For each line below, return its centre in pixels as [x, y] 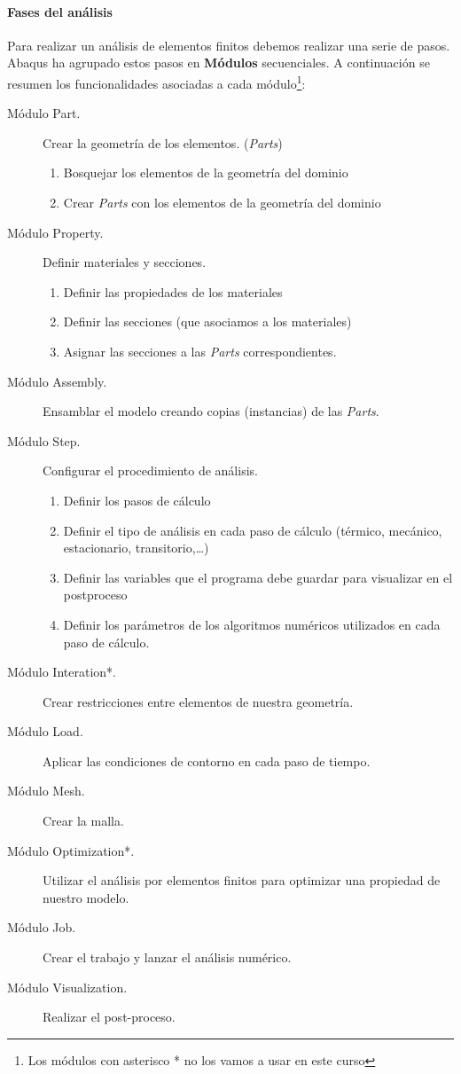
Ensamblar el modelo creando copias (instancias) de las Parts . [211, 411]
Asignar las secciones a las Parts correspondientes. [200, 351]
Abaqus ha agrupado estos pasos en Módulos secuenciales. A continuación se [219, 63]
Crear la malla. [83, 821]
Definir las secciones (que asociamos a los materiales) [207, 321]
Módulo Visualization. [67, 987]
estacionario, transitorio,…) [136, 548]
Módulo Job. [42, 927]
